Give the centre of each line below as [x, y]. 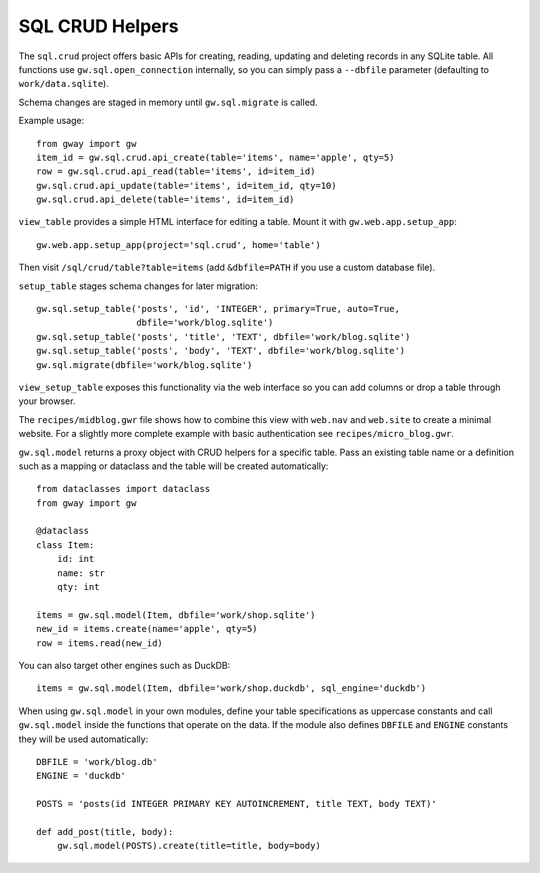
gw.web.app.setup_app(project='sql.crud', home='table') [179, 244]
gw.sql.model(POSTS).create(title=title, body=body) [189, 846]
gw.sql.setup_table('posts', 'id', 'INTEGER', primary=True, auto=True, [218, 309]
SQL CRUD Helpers [98, 26]
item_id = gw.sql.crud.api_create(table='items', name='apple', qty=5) [215, 157]
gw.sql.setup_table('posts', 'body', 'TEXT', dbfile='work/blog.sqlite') [221, 351]
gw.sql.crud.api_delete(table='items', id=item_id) [165, 199]
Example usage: [51, 121]
